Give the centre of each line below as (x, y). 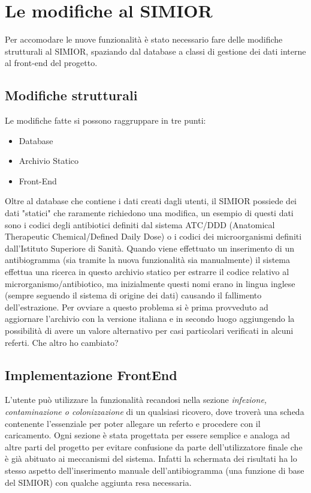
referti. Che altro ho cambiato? (62, 342)
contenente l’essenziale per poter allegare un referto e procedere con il (133, 423)
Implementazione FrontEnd (91, 374)
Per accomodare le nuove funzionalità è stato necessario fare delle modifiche (144, 39)
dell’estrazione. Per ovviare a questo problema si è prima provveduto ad (137, 307)
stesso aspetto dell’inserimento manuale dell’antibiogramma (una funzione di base (155, 470)
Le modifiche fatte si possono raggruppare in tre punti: (105, 120)
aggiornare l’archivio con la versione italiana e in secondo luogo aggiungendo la (150, 319)
